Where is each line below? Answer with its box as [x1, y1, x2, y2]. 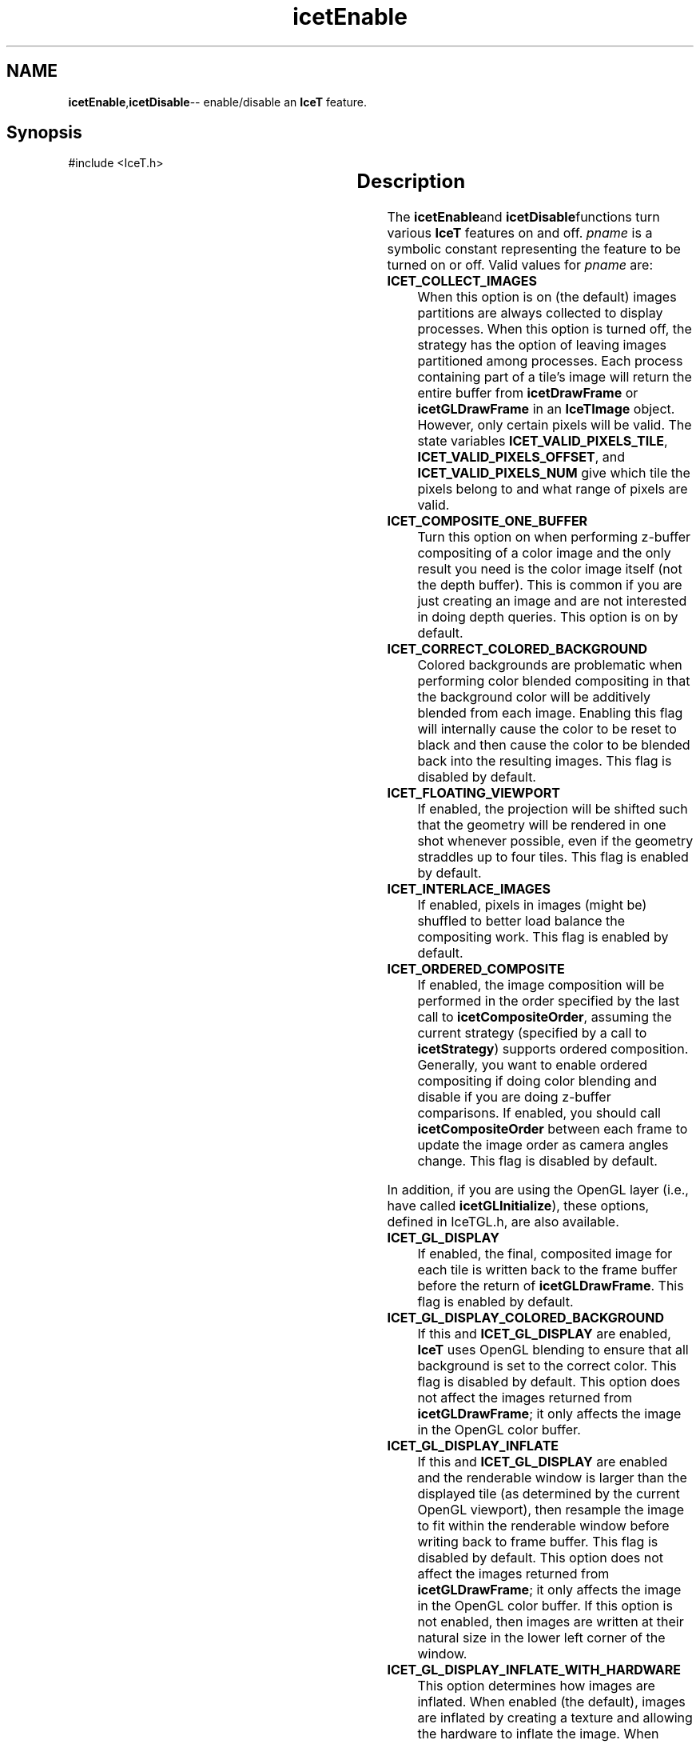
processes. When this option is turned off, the [417, 321, 692, 338]
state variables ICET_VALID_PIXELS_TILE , [417, 433, 668, 450]
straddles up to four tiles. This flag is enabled [417, 849, 689, 866]
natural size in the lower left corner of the [417, 1630, 666, 1646]
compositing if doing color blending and [417, 1073, 657, 1090]
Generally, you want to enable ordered [417, 1057, 647, 1074]
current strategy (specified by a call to [417, 1025, 647, 1042]
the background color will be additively [417, 689, 650, 706]
